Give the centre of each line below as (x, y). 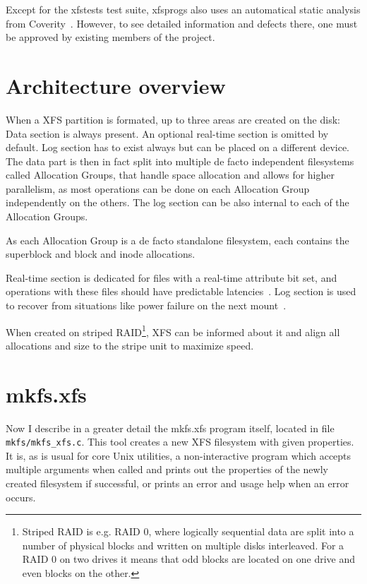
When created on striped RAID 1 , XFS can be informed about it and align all (173, 330)
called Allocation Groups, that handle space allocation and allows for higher (170, 175)
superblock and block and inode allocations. (101, 254)
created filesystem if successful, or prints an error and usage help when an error (178, 483)
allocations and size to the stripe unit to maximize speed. (130, 345)
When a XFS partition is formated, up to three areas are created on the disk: (173, 119)
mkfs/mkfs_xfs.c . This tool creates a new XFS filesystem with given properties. (180, 442)
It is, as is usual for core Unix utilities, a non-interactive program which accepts (179, 455)
